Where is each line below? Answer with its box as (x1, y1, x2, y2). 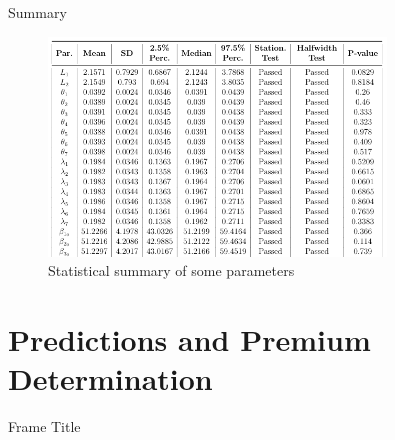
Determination (8, 358, 213, 399)
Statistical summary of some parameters (48, 260, 295, 281)
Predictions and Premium (8, 319, 371, 360)
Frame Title (8, 416, 81, 437)
